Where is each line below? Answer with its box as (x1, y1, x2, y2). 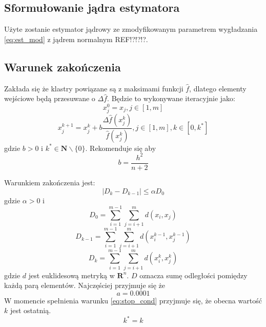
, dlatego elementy (189, 83, 247, 93)
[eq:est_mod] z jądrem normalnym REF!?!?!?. (4, 33, 148, 44)
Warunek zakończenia (4, 59, 121, 74)
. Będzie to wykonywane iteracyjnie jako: (107, 93, 235, 104)
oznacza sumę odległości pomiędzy (139, 270, 248, 280)
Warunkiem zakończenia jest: (4, 177, 95, 188)
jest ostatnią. (10, 305, 51, 316)
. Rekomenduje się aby (85, 142, 156, 153)
